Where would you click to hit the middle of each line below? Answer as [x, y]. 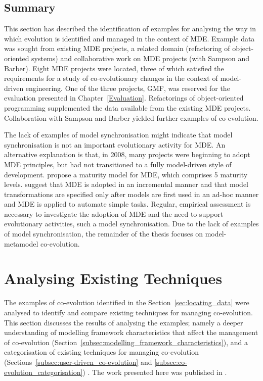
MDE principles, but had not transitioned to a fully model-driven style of [118, 164]
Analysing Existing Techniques [113, 278]
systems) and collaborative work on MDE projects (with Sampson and [141, 58]
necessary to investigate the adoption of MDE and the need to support [114, 213]
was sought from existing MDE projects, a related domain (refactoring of [117, 48]
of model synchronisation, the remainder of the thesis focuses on [103, 234]
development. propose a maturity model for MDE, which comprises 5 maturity [126, 174]
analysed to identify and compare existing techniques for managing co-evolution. [128, 312]
